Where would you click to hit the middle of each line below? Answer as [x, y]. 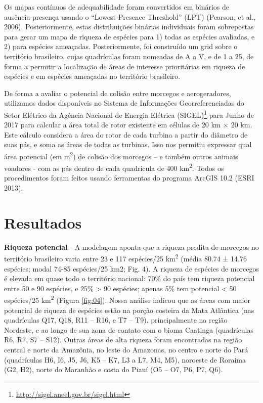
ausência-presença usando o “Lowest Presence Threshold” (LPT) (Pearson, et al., [130, 16]
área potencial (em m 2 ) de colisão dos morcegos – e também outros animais [121, 155]
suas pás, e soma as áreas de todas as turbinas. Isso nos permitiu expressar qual [128, 144]
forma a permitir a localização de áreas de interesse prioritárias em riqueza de [125, 66]
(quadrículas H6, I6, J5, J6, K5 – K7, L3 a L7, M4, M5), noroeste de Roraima [125, 359]
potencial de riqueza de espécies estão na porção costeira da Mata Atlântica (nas [129, 310]
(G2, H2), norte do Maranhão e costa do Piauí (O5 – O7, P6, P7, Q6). [114, 369]
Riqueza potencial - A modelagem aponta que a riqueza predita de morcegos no [131, 247]
